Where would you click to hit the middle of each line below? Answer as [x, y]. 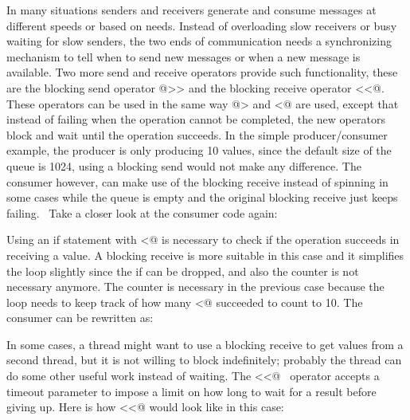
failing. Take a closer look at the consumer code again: [142, 212]
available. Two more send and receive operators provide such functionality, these [202, 72]
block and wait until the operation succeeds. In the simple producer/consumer [197, 134]
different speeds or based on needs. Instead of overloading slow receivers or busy [202, 25]
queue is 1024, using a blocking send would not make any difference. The [184, 165]
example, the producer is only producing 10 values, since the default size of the [199, 150]
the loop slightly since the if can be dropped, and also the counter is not [183, 271]
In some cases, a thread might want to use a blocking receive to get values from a [205, 344]
